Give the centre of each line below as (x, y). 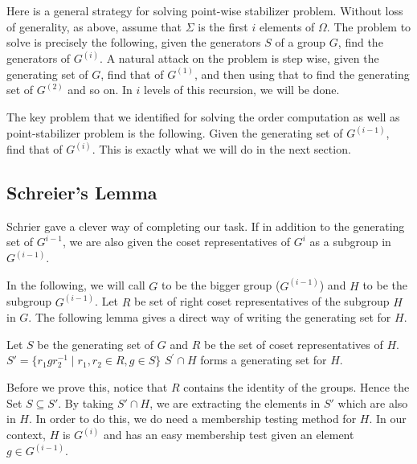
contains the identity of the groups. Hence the (296, 386)
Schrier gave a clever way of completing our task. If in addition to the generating (206, 226)
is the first (223, 26)
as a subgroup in (350, 242)
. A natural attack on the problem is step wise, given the (239, 58)
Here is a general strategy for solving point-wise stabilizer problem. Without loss (205, 10)
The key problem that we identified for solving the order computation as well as (203, 117)
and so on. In (100, 90)
